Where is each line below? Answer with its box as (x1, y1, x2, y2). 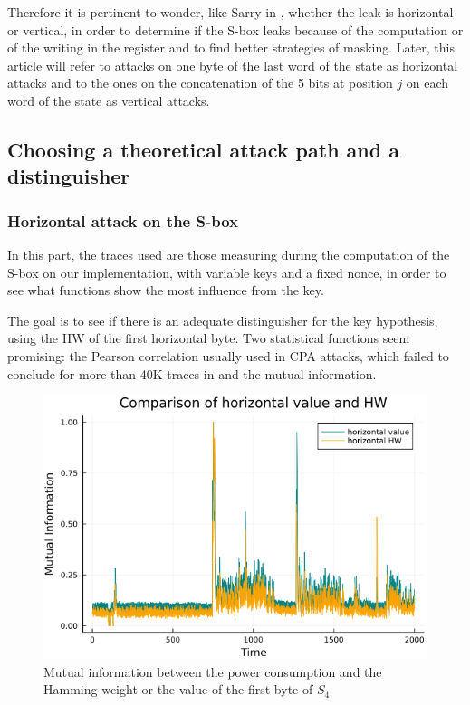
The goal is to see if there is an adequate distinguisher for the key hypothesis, (7, 310, 438, 329)
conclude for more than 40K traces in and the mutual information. (7, 364, 377, 383)
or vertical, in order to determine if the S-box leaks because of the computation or (7, 20, 464, 39)
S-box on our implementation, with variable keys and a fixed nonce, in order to (7, 262, 446, 281)
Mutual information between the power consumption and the (43, 662, 382, 681)
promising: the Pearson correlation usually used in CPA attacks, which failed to (7, 346, 449, 365)
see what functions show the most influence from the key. (7, 281, 324, 300)
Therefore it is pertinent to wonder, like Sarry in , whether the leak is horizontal (7, 3, 454, 21)
